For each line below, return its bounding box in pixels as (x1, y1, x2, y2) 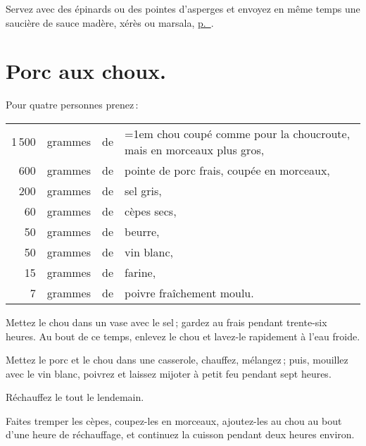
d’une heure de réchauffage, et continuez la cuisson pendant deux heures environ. (6, 427, 355, 442)
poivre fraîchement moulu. (125, 284, 254, 301)
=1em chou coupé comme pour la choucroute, (125, 125, 351, 142)
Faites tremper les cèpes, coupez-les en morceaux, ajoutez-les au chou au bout (6, 413, 342, 428)
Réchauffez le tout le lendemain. (6, 390, 144, 404)
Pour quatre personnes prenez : (6, 97, 139, 112)
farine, (125, 264, 156, 280)
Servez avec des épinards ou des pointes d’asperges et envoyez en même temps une (6, 1, 360, 16)
